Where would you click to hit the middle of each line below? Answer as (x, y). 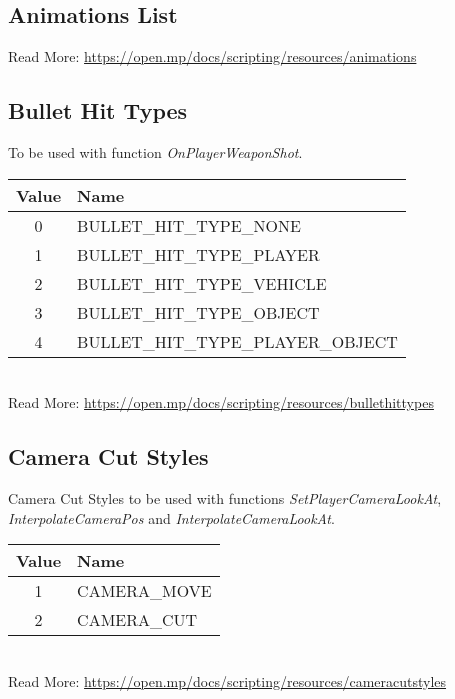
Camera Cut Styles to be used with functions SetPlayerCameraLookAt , (225, 497)
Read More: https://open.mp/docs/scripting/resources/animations (212, 56)
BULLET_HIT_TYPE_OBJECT (198, 312)
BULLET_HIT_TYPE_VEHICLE (202, 283)
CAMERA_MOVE (144, 591)
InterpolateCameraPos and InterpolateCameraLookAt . (171, 517)
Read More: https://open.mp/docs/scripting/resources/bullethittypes (221, 402)
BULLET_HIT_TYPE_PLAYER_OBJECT (237, 341)
